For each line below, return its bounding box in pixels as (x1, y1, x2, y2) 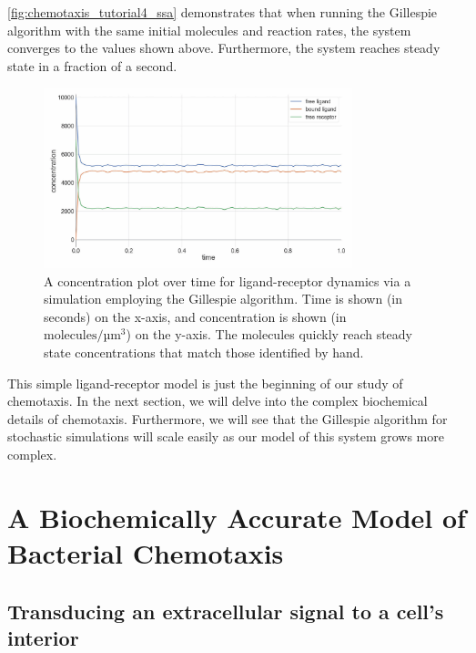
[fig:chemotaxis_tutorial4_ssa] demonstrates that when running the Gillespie (7, 3, 438, 21)
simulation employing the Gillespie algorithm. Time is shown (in (44, 289, 403, 308)
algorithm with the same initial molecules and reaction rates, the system (7, 20, 411, 39)
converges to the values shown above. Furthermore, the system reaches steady (7, 38, 441, 57)
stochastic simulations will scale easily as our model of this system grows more (7, 427, 444, 446)
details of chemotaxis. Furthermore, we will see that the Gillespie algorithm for (7, 409, 448, 428)
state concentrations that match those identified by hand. (44, 343, 364, 362)
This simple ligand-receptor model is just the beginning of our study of (7, 373, 403, 392)
